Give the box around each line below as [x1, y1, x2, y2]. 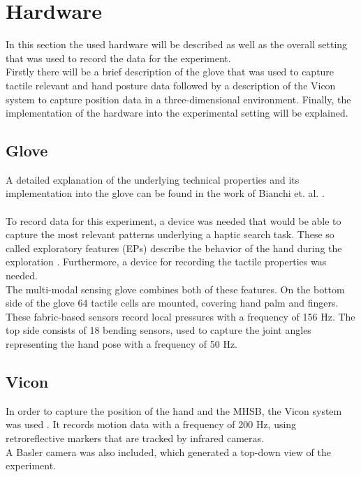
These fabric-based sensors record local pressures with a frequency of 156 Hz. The [6, 309, 355, 323]
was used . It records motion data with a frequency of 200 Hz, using [6, 417, 297, 432]
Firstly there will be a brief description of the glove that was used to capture [6, 64, 334, 79]
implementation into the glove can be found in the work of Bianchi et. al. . [6, 186, 325, 200]
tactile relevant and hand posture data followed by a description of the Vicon [6, 78, 336, 92]
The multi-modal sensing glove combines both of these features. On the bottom [6, 281, 345, 296]
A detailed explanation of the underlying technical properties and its [6, 172, 300, 186]
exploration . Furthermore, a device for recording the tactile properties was [6, 254, 327, 269]
